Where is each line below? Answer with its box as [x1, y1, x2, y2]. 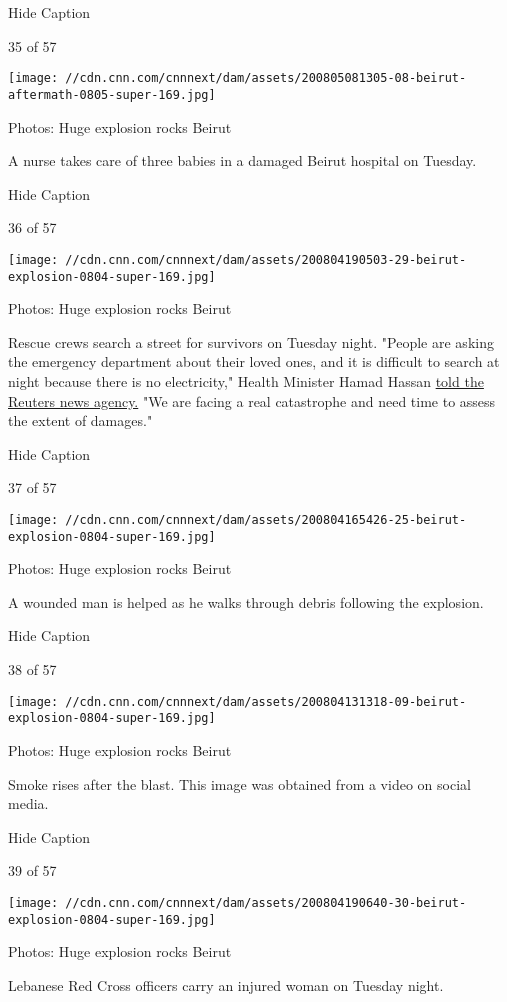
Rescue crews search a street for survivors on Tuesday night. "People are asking [8, 331, 494, 352]
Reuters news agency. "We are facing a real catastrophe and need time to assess [8, 390, 496, 411]
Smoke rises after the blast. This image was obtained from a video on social [8, 773, 471, 794]
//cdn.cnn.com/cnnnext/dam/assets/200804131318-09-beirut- [65, 694, 467, 709]
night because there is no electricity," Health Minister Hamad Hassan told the [8, 370, 484, 391]
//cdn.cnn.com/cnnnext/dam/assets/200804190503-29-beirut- [65, 252, 467, 267]
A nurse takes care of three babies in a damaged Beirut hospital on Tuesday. [8, 150, 477, 171]
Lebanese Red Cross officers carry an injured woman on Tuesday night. [8, 974, 444, 995]
